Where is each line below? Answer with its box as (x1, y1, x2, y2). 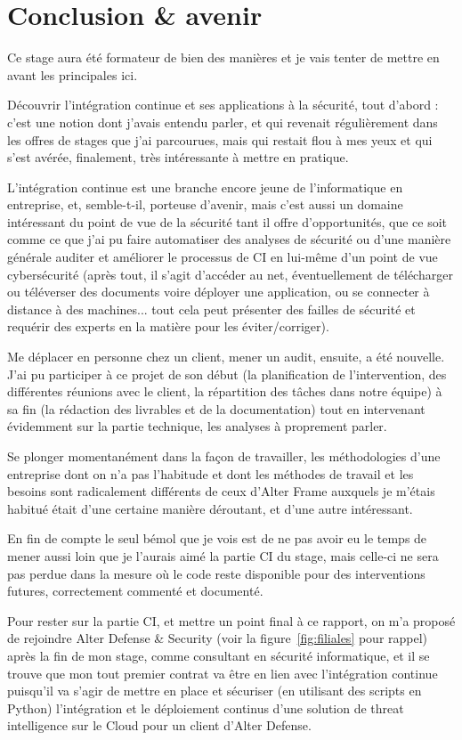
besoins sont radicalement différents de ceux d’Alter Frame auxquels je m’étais (7, 482, 435, 500)
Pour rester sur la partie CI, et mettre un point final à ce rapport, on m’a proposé (7, 611, 456, 630)
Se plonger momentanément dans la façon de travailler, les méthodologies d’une (7, 447, 441, 465)
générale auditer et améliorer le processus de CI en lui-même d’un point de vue (7, 248, 438, 266)
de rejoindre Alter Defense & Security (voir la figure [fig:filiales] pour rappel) (7, 629, 428, 647)
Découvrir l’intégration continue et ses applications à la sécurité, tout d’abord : (7, 95, 439, 114)
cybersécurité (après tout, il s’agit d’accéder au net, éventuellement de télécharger (7, 264, 453, 283)
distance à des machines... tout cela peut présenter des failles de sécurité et (7, 299, 416, 318)
